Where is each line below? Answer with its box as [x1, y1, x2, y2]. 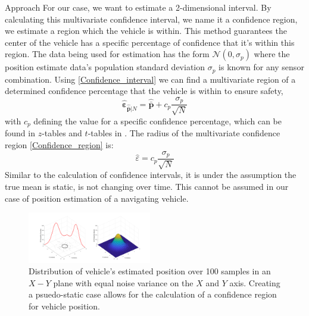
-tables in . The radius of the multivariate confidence [88, 127, 280, 139]
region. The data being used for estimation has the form [5, 48, 210, 60]
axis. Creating [229, 276, 280, 289]
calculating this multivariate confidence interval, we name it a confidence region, [5, 12, 298, 25]
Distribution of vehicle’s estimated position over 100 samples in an [29, 265, 271, 277]
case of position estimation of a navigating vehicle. [5, 192, 189, 204]
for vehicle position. [29, 300, 100, 312]
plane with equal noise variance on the [53, 276, 193, 289]
